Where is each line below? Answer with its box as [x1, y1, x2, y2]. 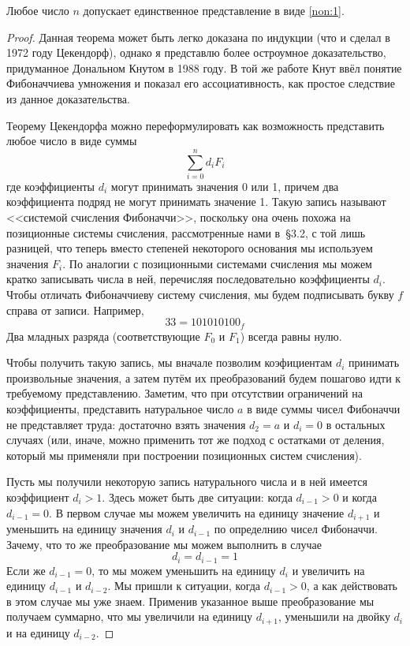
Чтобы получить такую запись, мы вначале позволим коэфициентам [6, 354, 333, 371]
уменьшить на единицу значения [6, 521, 162, 537]
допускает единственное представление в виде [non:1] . [83, 2, 345, 18]
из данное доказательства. [6, 90, 130, 106]
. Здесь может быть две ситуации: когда [102, 489, 293, 506]
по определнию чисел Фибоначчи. [214, 521, 378, 537]
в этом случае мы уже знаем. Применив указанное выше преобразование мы [6, 592, 375, 609]
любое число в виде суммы [6, 133, 137, 149]
